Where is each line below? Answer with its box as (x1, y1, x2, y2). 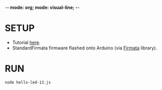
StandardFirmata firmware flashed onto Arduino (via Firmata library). (12, 45, 157, 51)
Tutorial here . (12, 39, 40, 45)
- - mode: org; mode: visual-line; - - (5, 5, 80, 10)
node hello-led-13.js (5, 80, 51, 85)
